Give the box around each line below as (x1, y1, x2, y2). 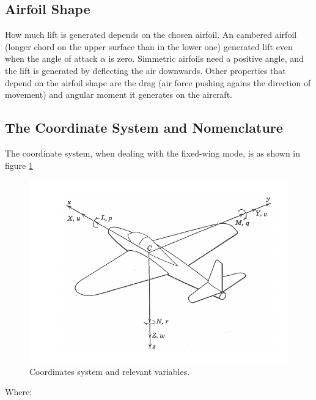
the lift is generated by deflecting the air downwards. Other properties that (5, 64, 286, 76)
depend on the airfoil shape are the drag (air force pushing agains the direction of (5, 76, 311, 89)
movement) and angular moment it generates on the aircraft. (5, 88, 232, 101)
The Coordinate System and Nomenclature (5, 118, 283, 137)
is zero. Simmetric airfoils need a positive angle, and (108, 52, 304, 65)
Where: (5, 385, 32, 398)
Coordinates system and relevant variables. (29, 365, 190, 377)
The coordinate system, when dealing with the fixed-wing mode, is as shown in (5, 146, 301, 159)
